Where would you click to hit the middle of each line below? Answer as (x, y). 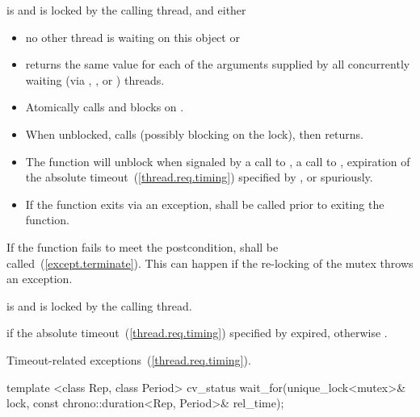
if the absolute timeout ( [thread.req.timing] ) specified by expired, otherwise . (197, 333)
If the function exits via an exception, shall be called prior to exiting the (205, 204)
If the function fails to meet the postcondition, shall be (143, 246)
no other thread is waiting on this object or (132, 37)
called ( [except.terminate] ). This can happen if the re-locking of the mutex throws (210, 263)
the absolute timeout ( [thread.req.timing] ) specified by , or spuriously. (199, 177)
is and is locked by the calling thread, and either (126, 10)
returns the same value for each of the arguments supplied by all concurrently (218, 64)
